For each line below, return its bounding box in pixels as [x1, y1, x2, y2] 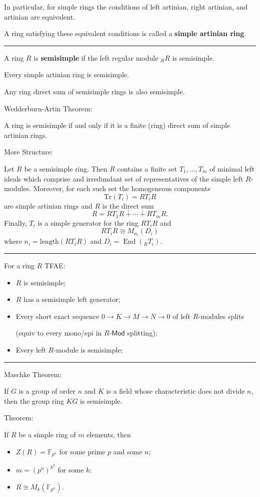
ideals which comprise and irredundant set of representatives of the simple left [4, 173, 243, 184]
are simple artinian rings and [4, 200, 92, 211]
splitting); [127, 327, 157, 338]
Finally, [4, 217, 27, 228]
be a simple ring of [18, 429, 76, 439]
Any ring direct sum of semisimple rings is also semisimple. [4, 86, 185, 96]
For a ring [4, 260, 34, 271]
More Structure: [4, 146, 53, 157]
